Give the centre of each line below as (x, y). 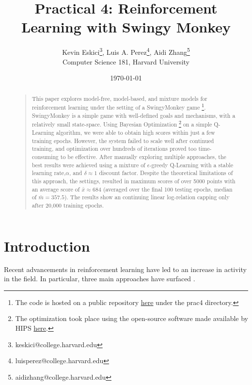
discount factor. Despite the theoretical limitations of (166, 173)
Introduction (47, 246)
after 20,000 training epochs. (68, 205)
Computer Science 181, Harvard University (126, 61)
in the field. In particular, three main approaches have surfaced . (100, 279)
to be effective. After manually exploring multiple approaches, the (143, 157)
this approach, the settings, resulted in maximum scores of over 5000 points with (134, 181)
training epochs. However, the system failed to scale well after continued (123, 140)
